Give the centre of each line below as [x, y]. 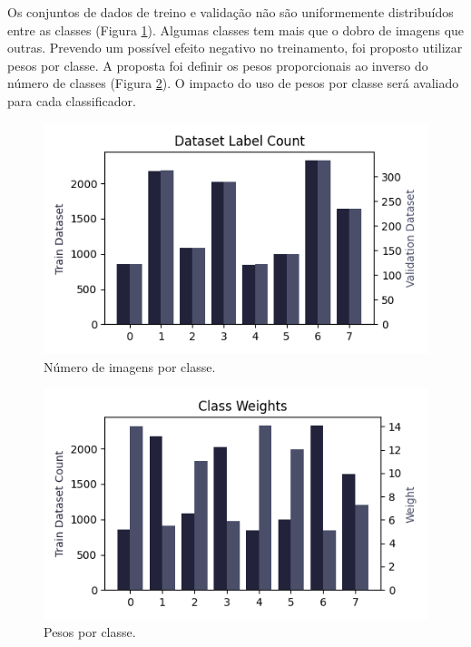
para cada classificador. [72, 100]
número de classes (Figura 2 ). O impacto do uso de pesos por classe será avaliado [233, 83]
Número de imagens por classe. [130, 366]
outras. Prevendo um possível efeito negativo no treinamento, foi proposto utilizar [235, 48]
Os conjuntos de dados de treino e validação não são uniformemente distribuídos [231, 12]
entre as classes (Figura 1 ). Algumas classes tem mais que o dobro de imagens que [236, 29]
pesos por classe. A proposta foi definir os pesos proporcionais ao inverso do [218, 65]
